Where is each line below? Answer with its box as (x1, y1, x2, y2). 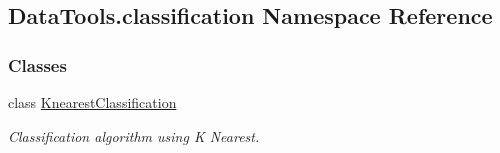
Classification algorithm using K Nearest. (8, 125, 260, 146)
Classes (8, 52, 67, 77)
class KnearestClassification (8, 92, 177, 112)
